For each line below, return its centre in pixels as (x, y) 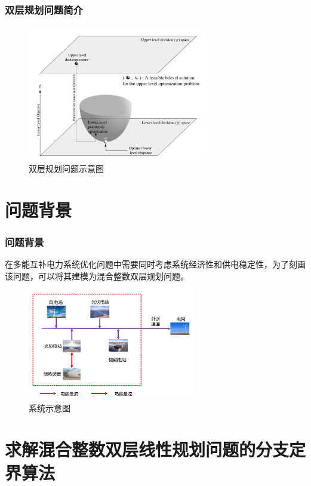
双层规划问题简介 (44, 9)
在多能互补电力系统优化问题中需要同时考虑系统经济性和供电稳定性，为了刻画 (155, 264)
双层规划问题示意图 (66, 169)
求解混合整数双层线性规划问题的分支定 (155, 449)
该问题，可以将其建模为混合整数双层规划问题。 (97, 276)
